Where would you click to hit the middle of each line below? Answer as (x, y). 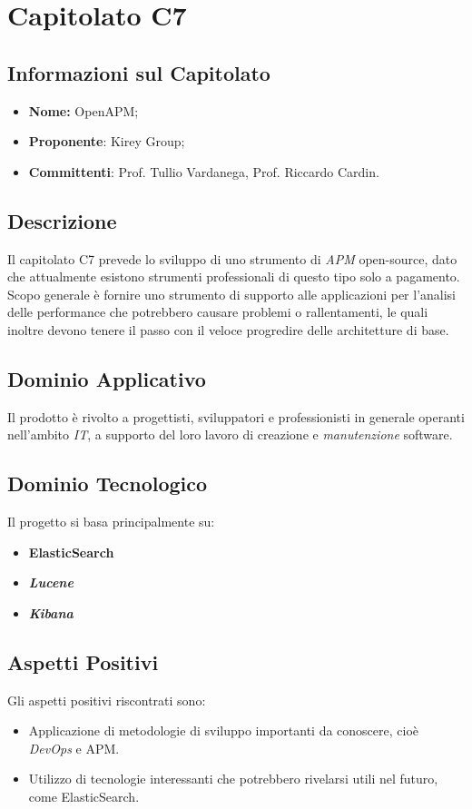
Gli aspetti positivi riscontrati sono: (107, 700)
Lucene (51, 582)
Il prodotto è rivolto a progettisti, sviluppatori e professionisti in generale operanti (236, 416)
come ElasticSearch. (84, 797)
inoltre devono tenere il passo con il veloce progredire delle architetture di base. (228, 329)
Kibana (51, 612)
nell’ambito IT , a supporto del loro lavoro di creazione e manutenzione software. (230, 434)
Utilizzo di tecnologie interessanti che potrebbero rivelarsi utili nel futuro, (233, 779)
